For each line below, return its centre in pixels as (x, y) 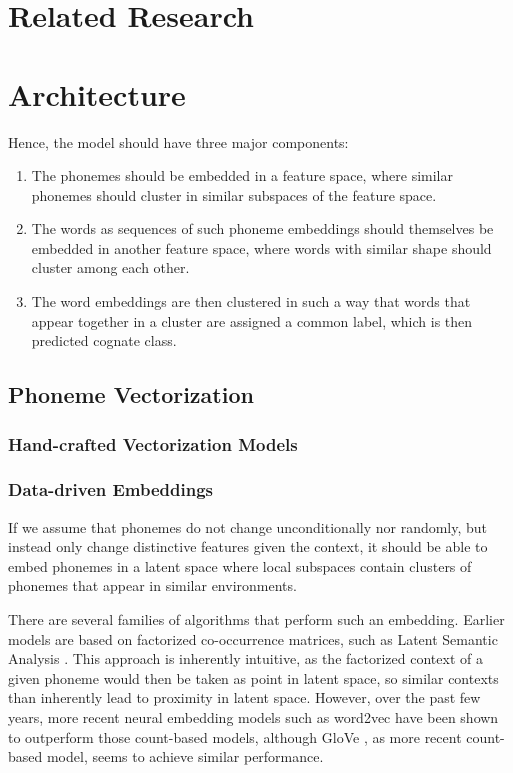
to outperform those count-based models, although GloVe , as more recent (235, 736)
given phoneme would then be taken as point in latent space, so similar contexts (253, 677)
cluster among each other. (110, 267)
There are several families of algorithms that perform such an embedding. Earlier (256, 619)
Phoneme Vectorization (131, 394)
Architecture (97, 93)
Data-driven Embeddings (110, 489)
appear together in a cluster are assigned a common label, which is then (252, 320)
